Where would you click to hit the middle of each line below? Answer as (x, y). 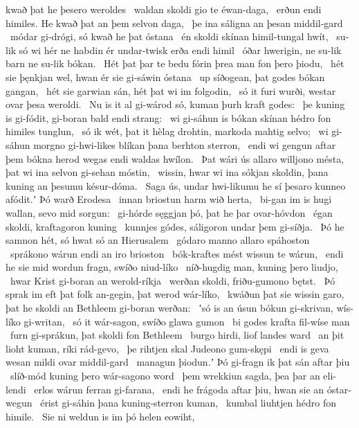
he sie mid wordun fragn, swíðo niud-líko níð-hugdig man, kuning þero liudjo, (172, 267)
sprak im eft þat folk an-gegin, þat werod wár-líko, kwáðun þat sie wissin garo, (175, 294)
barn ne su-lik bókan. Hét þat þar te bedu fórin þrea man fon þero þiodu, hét (175, 63)
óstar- (339, 389)
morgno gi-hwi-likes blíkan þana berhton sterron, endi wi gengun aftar (185, 144)
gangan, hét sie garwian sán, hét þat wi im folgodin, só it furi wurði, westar (171, 90)
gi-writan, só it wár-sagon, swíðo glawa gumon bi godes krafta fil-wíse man (187, 321)
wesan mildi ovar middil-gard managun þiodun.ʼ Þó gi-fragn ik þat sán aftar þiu (178, 362)
